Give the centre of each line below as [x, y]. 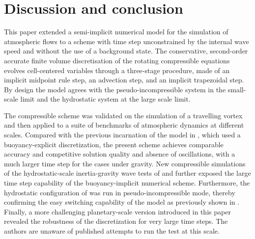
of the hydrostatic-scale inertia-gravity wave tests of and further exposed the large [127, 173]
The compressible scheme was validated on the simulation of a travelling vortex [123, 115]
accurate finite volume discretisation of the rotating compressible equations [117, 60]
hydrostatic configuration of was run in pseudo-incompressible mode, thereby [120, 192]
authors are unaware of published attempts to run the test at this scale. [112, 231]
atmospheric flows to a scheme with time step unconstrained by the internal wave [127, 41]
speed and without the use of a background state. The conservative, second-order [126, 51]
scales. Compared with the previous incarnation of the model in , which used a [122, 135]
